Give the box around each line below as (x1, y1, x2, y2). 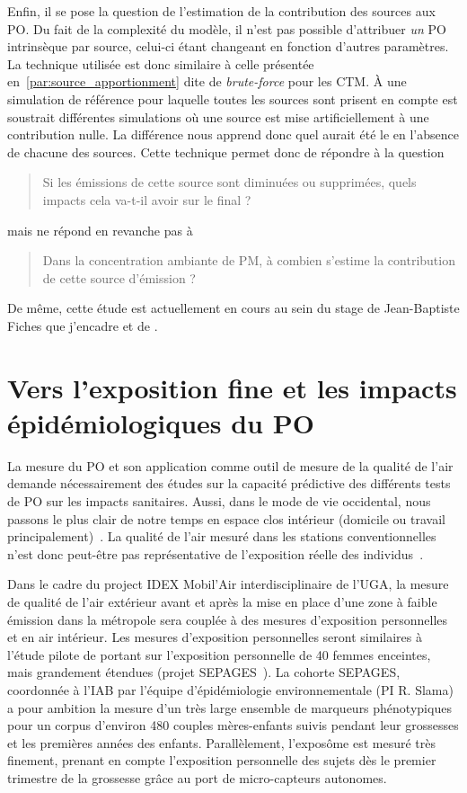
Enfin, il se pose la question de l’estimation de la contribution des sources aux (7, 2, 436, 20)
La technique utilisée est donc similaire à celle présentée (7, 54, 314, 73)
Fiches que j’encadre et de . (7, 316, 158, 334)
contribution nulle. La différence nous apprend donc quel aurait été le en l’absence (7, 125, 459, 144)
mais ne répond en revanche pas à (7, 220, 193, 239)
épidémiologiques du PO (7, 404, 314, 441)
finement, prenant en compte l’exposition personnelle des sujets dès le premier (7, 751, 436, 770)
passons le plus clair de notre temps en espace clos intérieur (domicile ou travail (7, 509, 445, 528)
